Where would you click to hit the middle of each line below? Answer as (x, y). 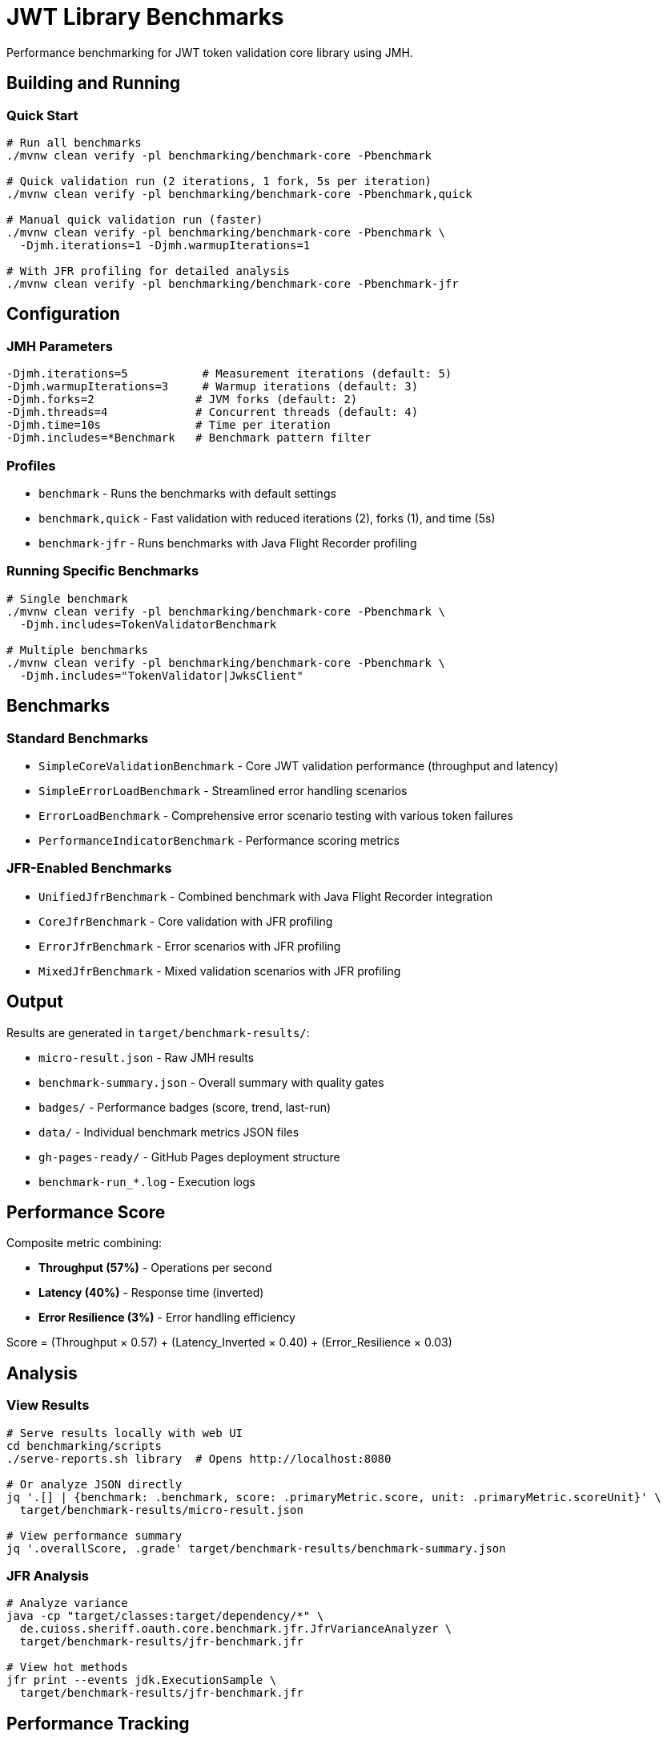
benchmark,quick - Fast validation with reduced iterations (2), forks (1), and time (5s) (267, 518)
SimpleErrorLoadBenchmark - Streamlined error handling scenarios (223, 790)
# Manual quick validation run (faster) (135, 219)
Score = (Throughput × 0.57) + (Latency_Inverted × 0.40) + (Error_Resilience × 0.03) (229, 1342)
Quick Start (42, 115)
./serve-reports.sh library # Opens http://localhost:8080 (199, 1458)
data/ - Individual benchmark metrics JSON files (169, 1132)
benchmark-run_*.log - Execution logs (147, 1181)
